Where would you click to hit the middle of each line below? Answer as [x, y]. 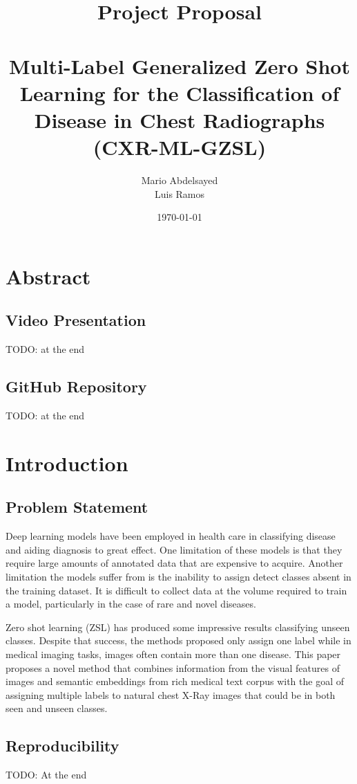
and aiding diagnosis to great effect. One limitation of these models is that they [174, 549]
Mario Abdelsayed [180, 180]
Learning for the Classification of [180, 92]
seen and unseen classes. [57, 708]
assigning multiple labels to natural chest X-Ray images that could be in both [171, 694]
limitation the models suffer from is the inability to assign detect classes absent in [178, 576]
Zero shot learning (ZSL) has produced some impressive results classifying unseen [178, 627]
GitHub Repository [76, 386]
